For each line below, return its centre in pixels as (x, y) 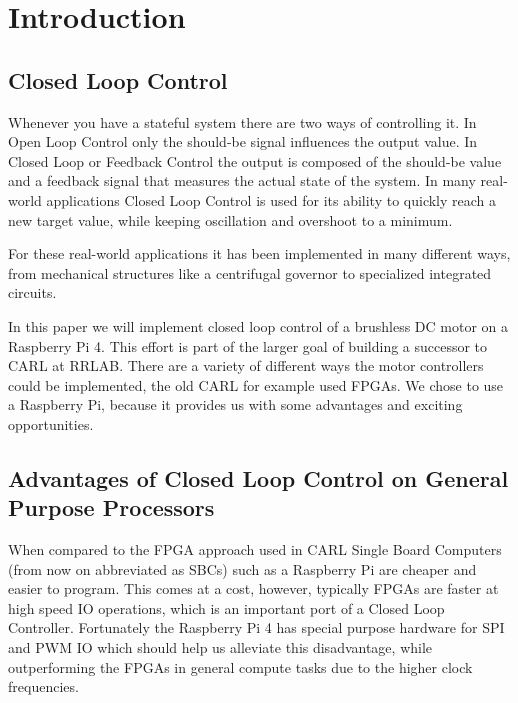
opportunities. (51, 423)
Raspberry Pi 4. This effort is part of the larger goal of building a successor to (248, 345)
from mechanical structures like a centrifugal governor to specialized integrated (250, 272)
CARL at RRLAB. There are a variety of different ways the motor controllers (246, 365)
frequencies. (43, 686)
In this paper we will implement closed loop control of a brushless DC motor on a (258, 325)
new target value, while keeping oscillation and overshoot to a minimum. (230, 219)
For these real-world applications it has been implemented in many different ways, (259, 253)
